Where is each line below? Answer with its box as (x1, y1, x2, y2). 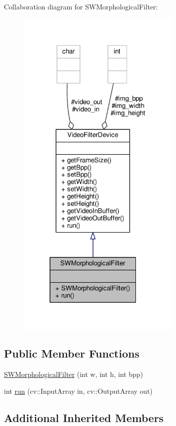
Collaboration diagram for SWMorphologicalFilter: (4, 1, 158, 11)
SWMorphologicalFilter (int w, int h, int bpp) (4, 369, 143, 379)
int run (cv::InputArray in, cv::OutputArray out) (4, 385, 153, 396)
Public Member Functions (4, 346, 139, 361)
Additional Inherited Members (4, 410, 164, 425)
